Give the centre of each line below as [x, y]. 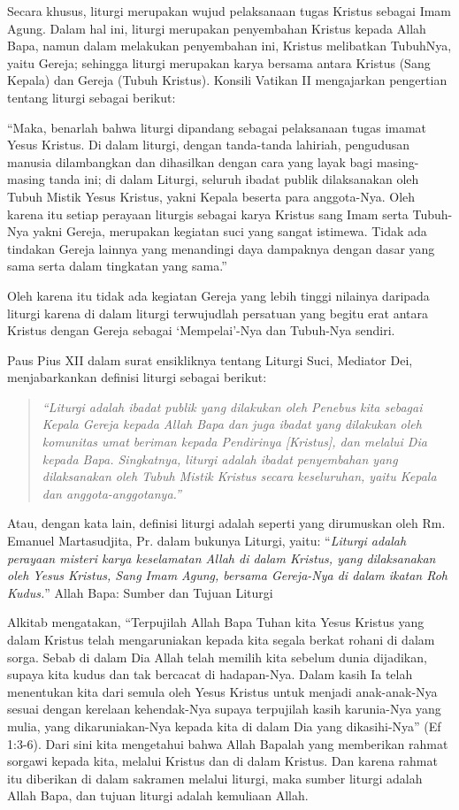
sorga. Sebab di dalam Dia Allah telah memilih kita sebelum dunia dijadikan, [217, 657]
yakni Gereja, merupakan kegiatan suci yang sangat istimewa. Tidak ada [230, 231]
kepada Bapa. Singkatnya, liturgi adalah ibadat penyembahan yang [220, 458]
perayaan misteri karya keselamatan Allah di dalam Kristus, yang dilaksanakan [222, 558]
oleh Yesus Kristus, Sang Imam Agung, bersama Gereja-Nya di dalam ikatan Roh [228, 575]
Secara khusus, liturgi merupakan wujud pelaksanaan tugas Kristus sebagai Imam [229, 11]
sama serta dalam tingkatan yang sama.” [117, 266]
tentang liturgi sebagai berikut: [92, 97]
